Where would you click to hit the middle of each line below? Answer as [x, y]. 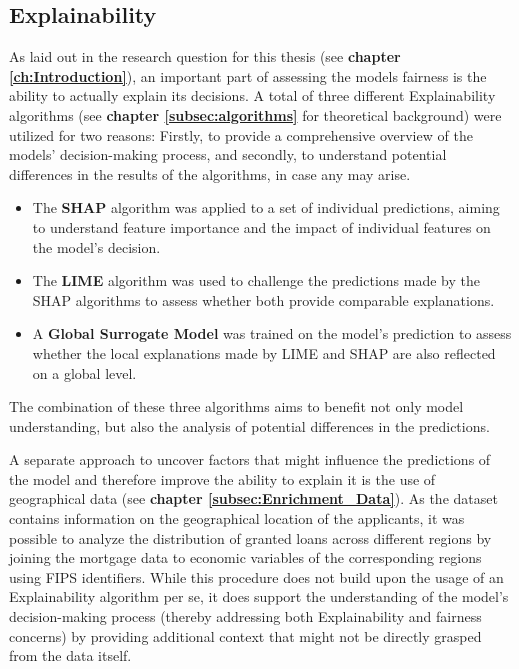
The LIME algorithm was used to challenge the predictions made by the [256, 280]
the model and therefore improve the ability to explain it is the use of [222, 478]
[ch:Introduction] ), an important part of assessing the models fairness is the [248, 75]
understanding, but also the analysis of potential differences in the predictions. [249, 425]
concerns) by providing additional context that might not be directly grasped [245, 635]
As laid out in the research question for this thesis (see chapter [205, 56]
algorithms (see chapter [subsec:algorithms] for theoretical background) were [255, 114]
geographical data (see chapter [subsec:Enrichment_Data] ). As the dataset [253, 498]
